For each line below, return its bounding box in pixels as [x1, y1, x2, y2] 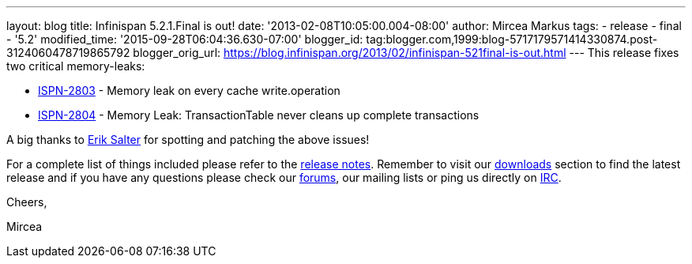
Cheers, [6, 195, 47, 209]
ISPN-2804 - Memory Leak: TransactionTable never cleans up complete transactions [38, 108, 480, 122]
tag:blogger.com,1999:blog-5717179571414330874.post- [366, 32, 658, 46]
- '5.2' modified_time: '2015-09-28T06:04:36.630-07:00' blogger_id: [6, 32, 363, 46]
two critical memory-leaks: [6, 59, 145, 73]
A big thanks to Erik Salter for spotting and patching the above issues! [6, 133, 370, 146]
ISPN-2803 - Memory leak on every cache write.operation [38, 84, 340, 97]
